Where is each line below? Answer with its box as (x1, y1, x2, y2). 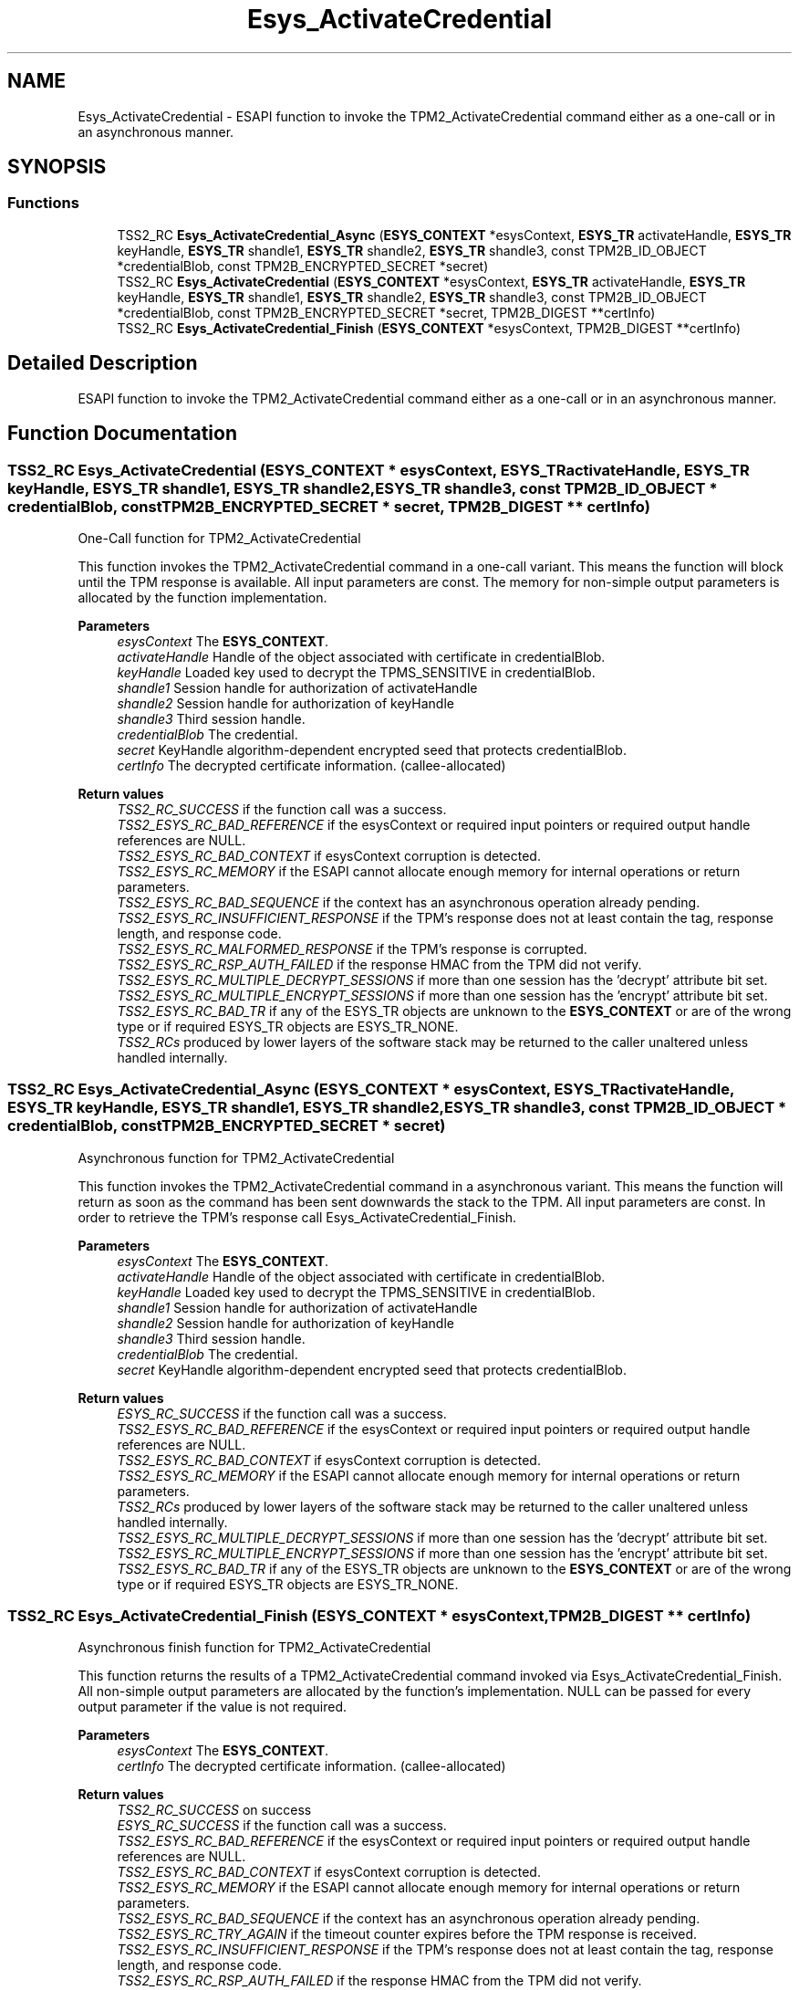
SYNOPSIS (7, 155, 107, 179)
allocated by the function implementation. (78, 589, 327, 605)
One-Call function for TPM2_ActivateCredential (78, 529, 361, 546)
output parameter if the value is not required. (78, 1699, 347, 1715)
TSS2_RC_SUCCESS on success (117, 1802, 312, 1818)
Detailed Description (7, 351, 198, 375)
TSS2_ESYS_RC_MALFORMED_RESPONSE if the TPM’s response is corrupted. (117, 940, 587, 957)
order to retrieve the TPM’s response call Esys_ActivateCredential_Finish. (78, 1209, 517, 1225)
